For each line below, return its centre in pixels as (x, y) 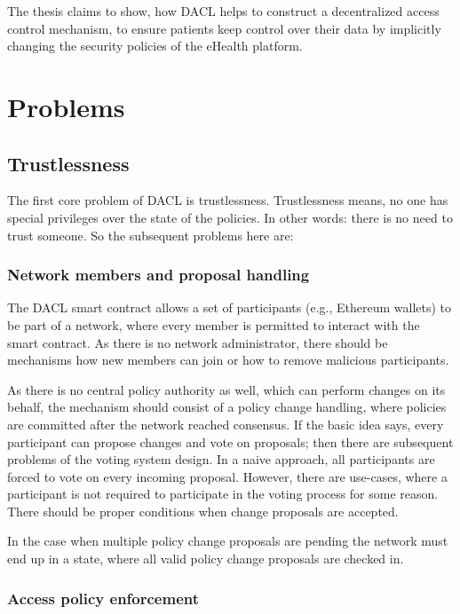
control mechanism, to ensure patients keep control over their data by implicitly (224, 28)
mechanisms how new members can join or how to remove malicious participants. (228, 360)
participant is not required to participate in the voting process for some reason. (223, 494)
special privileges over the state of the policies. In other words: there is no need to (230, 217)
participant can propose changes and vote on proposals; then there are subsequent (230, 441)
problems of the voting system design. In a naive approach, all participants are (221, 459)
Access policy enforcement (103, 598)
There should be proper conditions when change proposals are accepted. (203, 511)
